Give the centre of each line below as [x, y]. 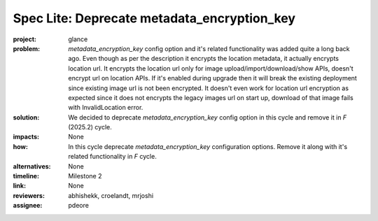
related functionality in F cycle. [112, 157]
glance [78, 39]
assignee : [28, 206]
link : [20, 186]
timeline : [26, 176]
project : [24, 39]
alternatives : [32, 166]
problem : [27, 48]
